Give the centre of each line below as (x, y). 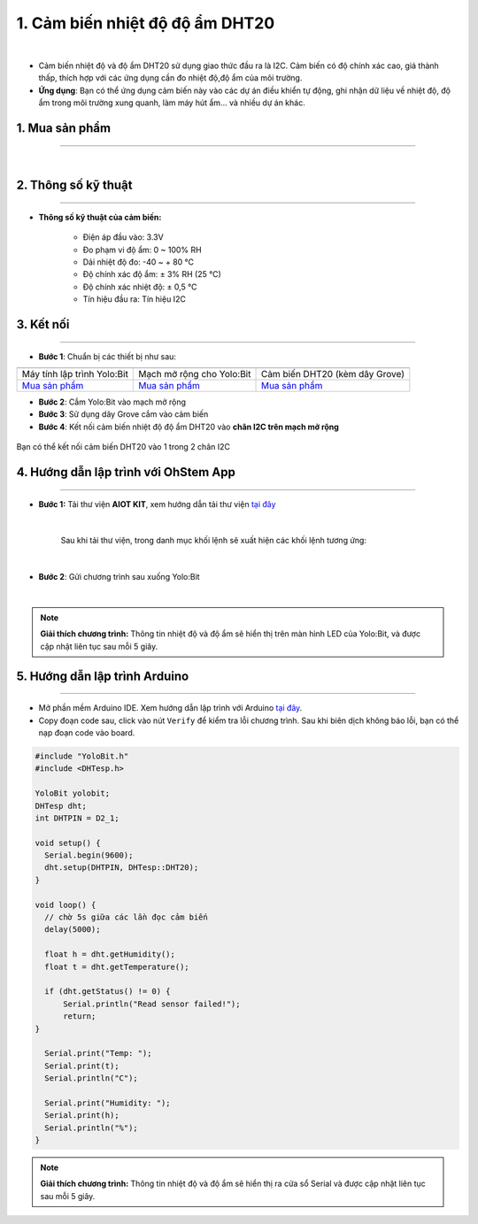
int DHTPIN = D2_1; (77, 818)
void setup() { (68, 843)
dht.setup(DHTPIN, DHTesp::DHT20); (122, 868)
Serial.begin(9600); (89, 855)
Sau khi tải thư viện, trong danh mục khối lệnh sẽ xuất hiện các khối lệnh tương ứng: (214, 541)
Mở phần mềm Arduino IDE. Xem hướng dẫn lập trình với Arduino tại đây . (170, 708)
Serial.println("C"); (92, 1078)
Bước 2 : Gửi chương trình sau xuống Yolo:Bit (119, 577)
